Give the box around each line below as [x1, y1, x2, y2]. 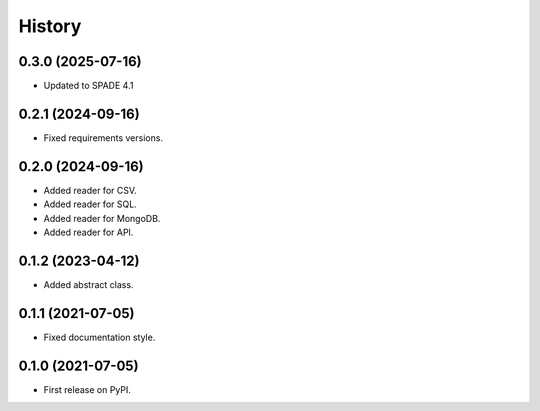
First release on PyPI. [43, 383, 132, 395]
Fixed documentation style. [43, 331, 156, 343]
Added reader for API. [43, 226, 134, 239]
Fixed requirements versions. [43, 131, 164, 144]
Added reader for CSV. [43, 184, 137, 196]
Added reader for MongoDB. [43, 212, 161, 224]
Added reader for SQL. [43, 198, 137, 210]
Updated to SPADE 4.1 [43, 80, 134, 92]
